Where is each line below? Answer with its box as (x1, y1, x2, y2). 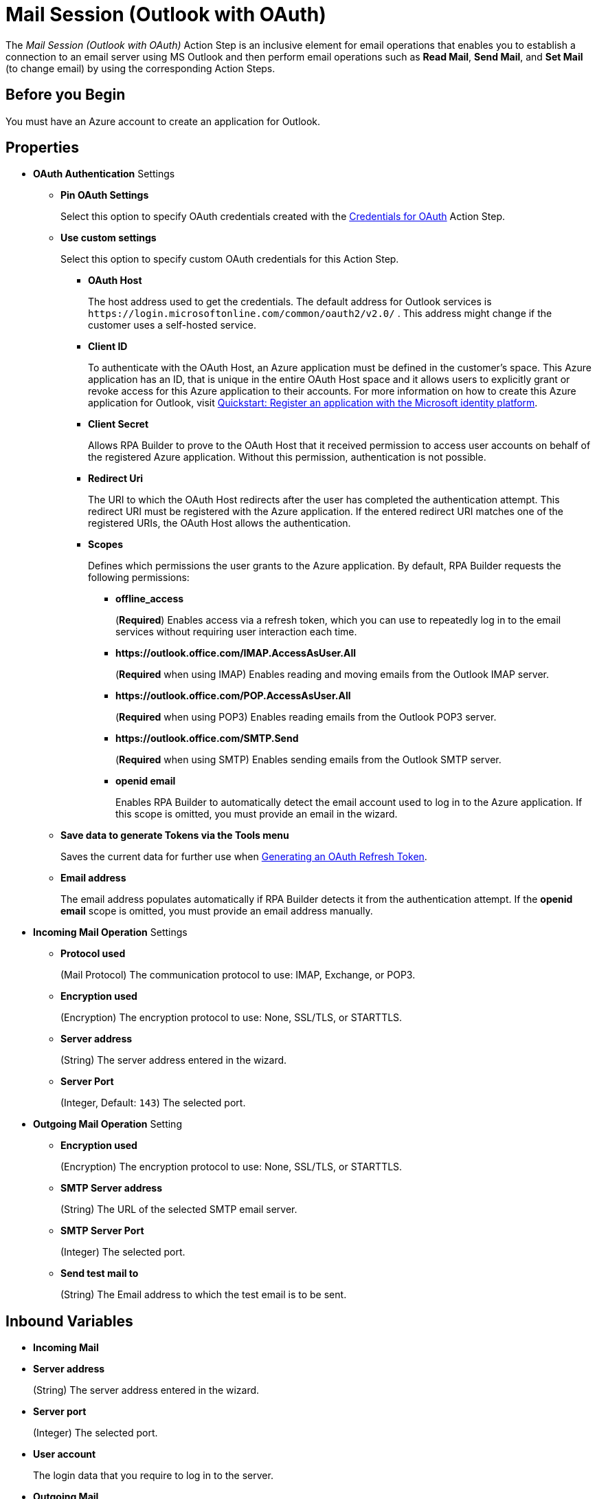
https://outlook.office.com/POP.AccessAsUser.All (115, 690, 351, 702)
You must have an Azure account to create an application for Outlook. (5, 115, 321, 127)
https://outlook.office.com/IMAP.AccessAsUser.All (115, 647, 357, 659)
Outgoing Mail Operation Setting (33, 1118, 182, 1130)
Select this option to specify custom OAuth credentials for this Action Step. (60, 253, 399, 265)
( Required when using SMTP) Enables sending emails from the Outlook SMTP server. (115, 754, 502, 766)
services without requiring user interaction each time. (115, 626, 357, 638)
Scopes (88, 538, 123, 551)
